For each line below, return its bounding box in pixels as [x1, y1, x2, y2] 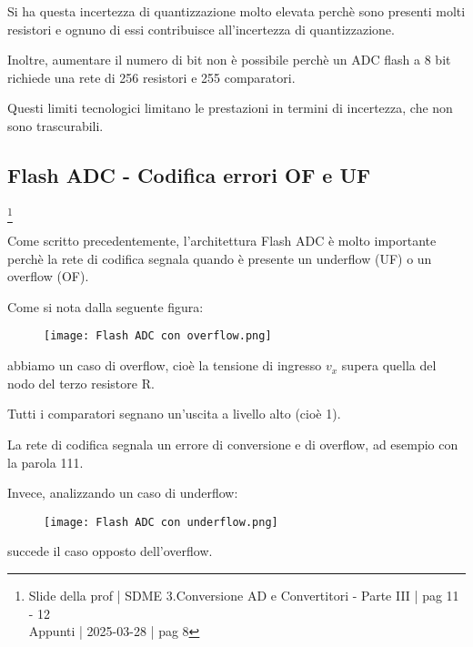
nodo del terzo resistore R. [7, 373, 155, 392]
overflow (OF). [7, 267, 89, 286]
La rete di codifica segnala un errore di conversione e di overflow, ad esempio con [7, 434, 458, 453]
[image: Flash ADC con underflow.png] [44, 515, 278, 529]
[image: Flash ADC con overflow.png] [44, 329, 272, 343]
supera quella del [341, 356, 437, 375]
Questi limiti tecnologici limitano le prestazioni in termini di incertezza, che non [7, 98, 453, 117]
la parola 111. [7, 452, 84, 471]
